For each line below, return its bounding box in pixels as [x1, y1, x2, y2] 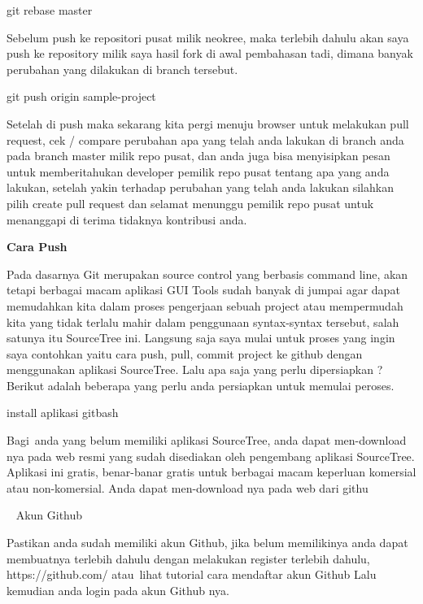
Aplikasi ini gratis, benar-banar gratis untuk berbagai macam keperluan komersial [7, 463, 416, 480]
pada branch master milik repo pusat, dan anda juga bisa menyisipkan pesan [7, 147, 390, 164]
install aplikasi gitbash [7, 404, 119, 421]
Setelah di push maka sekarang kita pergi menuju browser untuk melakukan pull [7, 115, 409, 132]
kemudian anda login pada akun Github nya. [7, 581, 229, 598]
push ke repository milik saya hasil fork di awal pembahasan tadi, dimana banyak [7, 45, 413, 62]
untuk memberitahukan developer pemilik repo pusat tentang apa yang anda [7, 163, 390, 180]
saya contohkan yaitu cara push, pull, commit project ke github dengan [7, 345, 363, 362]
